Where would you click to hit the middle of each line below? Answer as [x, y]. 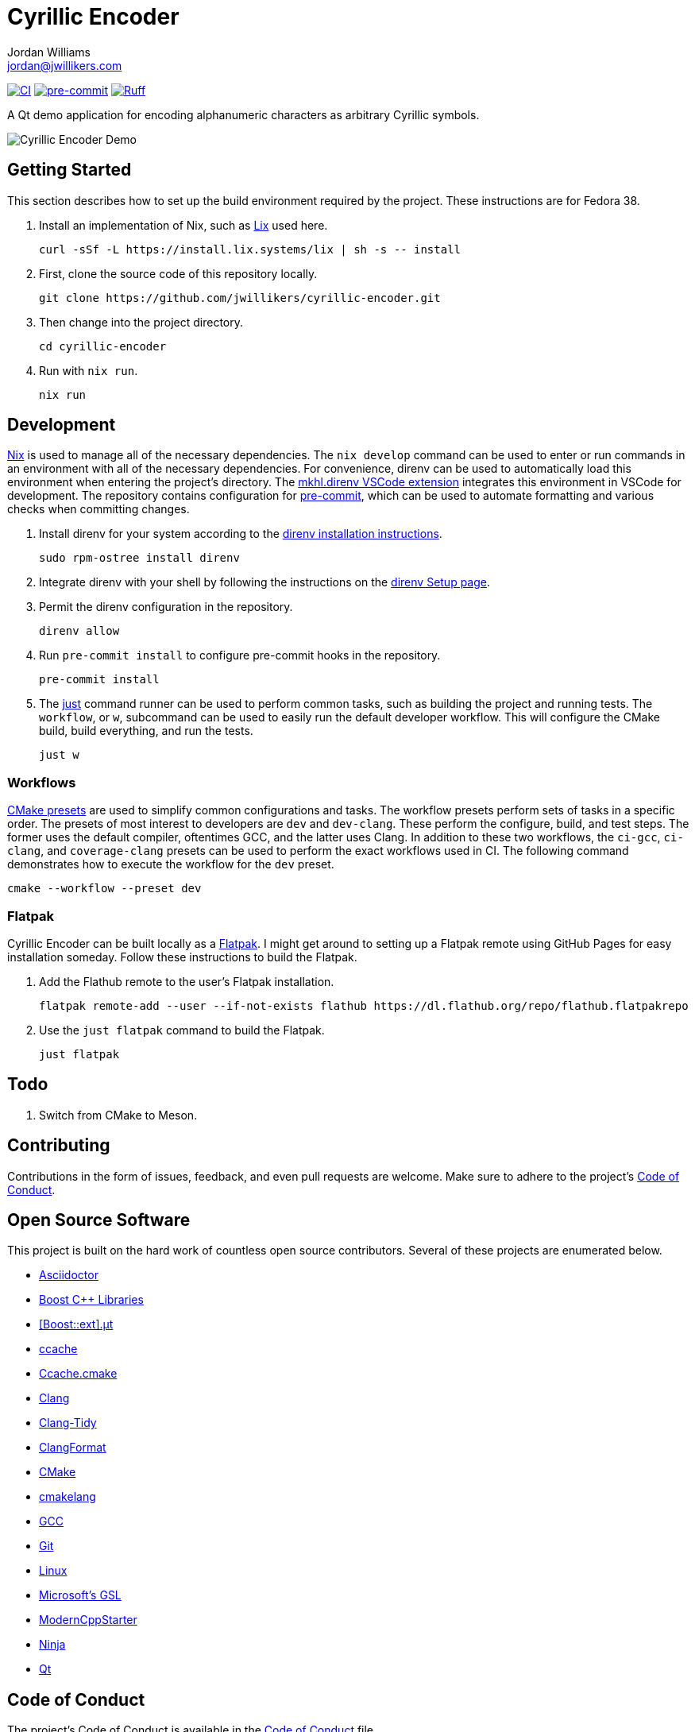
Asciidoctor [69, 1275]
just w [59, 755]
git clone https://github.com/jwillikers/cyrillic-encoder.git [240, 298]
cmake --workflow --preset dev [104, 889]
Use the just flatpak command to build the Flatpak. [182, 1030]
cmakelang [68, 1497]
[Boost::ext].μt [76, 1324]
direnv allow [79, 631]
